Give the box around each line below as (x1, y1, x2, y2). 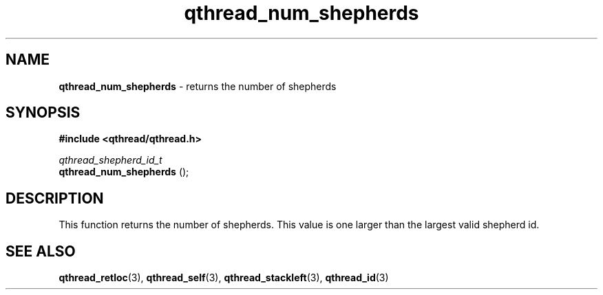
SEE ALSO (6, 242, 76, 260)
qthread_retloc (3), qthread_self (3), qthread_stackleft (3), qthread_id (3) (59, 272, 389, 284)
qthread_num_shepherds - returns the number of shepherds (59, 80, 337, 92)
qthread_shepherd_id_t (59, 154, 162, 166)
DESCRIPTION (6, 189, 104, 207)
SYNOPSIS (6, 104, 81, 122)
